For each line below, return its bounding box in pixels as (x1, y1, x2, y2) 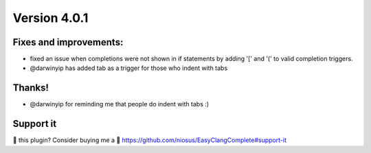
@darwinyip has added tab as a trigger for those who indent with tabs (30, 64, 228, 72)
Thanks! (12, 82, 49, 94)
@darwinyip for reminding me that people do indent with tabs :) (30, 100, 210, 108)
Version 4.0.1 (12, 10, 89, 25)
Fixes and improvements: (12, 36, 124, 48)
